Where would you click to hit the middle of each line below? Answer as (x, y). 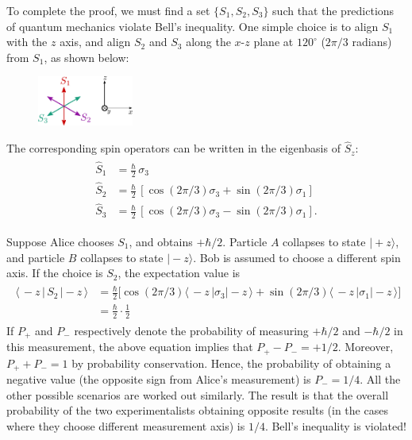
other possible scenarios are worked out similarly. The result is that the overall (198, 394)
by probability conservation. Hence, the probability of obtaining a (231, 363)
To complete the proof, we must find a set (108, 10)
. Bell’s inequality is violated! (335, 425)
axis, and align (95, 42)
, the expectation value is (179, 273)
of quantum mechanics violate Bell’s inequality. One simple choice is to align (193, 26)
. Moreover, (366, 347)
